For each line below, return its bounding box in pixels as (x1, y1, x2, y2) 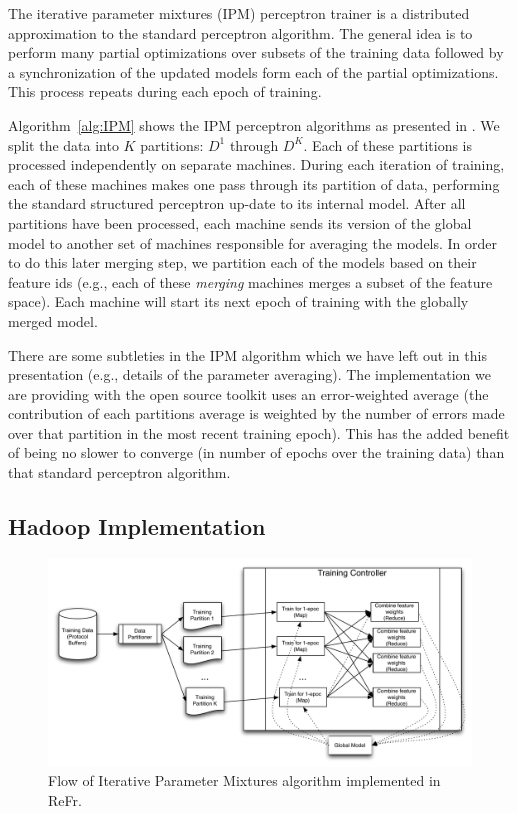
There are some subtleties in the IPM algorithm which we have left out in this (8, 344, 487, 365)
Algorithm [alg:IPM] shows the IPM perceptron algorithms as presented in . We (8, 114, 500, 135)
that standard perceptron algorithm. (8, 462, 231, 483)
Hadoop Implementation (8, 511, 266, 542)
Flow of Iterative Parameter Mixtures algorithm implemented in (48, 770, 441, 791)
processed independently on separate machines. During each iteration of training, (8, 154, 505, 175)
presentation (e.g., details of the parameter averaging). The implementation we (8, 364, 491, 385)
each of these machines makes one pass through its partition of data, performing (8, 173, 500, 194)
